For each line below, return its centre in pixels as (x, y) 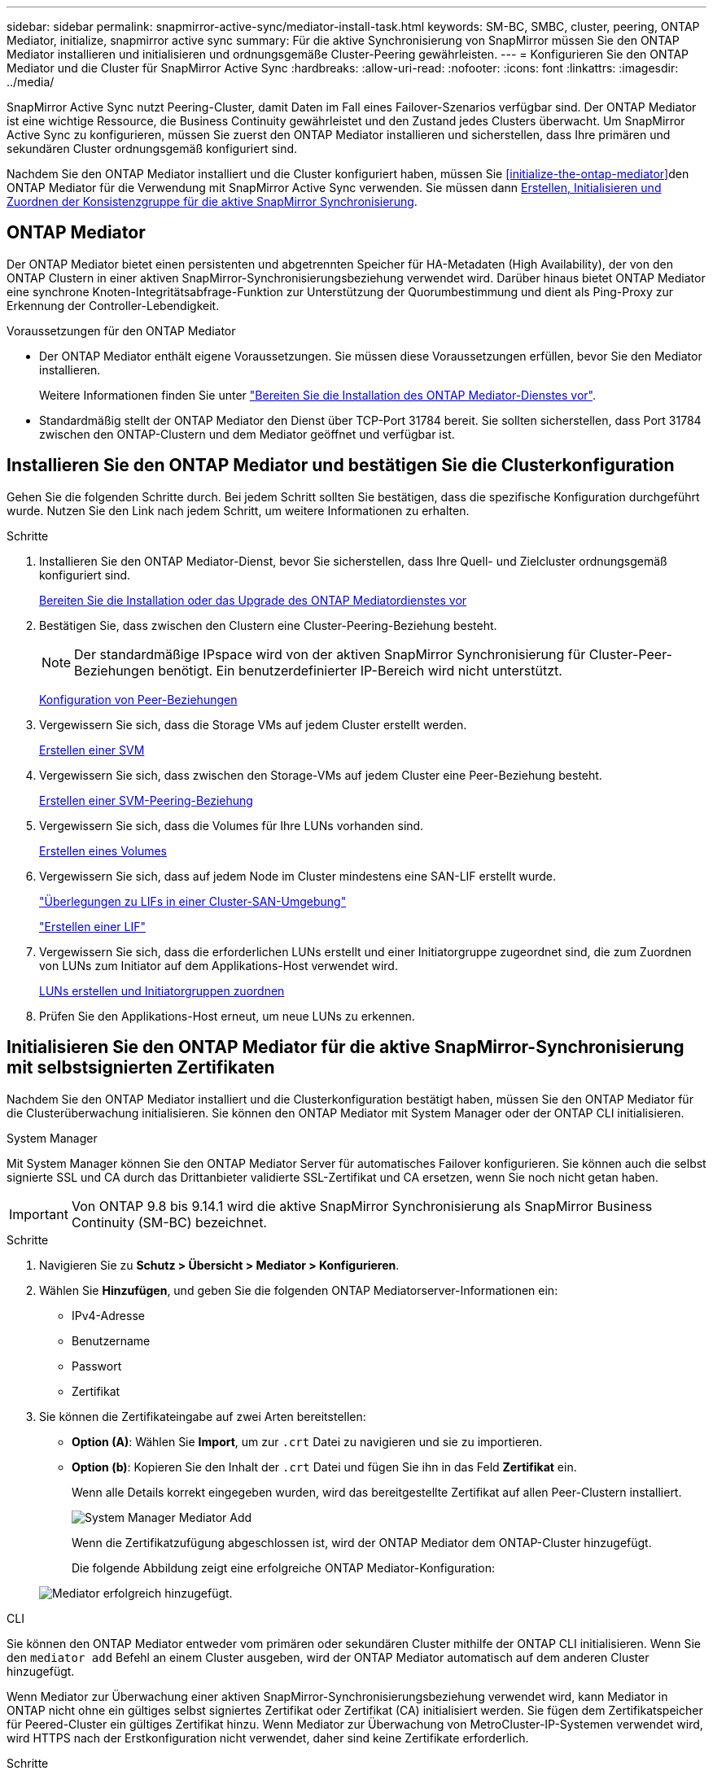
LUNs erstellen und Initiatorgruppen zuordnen (162, 990)
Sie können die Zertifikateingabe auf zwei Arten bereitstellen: (203, 1416)
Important (39, 1214)
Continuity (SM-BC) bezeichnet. (169, 1222)
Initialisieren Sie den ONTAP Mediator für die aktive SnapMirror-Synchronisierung (346, 1047)
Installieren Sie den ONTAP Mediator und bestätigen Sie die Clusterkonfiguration (341, 466)
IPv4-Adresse (108, 1315)
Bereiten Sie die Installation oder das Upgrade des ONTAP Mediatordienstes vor (253, 600)
